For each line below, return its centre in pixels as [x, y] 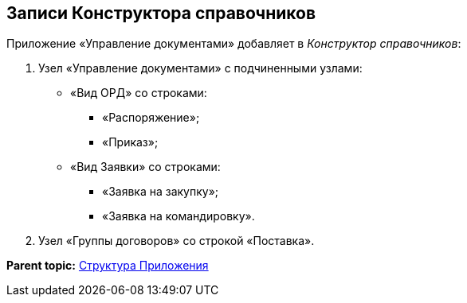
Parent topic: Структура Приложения [108, 266]
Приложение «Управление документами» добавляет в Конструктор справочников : [234, 44]
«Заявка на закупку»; [161, 192]
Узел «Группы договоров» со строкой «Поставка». [177, 241]
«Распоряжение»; [151, 118]
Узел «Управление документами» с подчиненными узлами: [200, 68]
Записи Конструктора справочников [161, 13]
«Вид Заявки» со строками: [145, 167]
